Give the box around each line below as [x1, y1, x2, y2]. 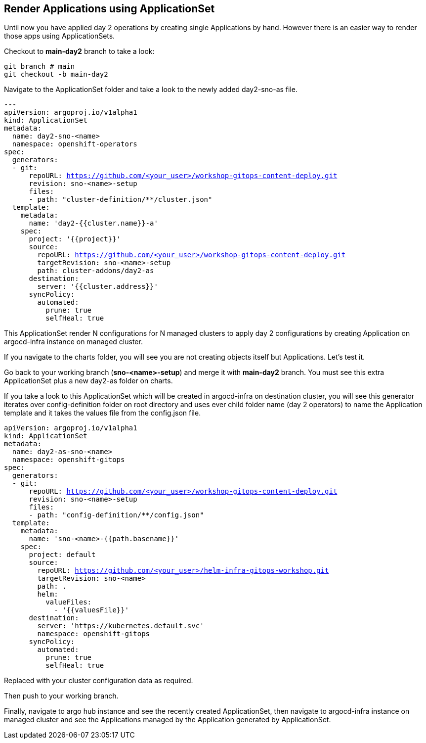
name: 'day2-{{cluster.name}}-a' [29, 219, 158, 228]
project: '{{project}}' [29, 235, 121, 243]
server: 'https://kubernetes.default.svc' [37, 622, 204, 630]
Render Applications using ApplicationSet [4, 2, 215, 15]
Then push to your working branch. [4, 692, 119, 700]
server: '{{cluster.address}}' [37, 282, 158, 291]
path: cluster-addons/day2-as [37, 267, 154, 275]
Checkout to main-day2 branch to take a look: [4, 47, 155, 56]
